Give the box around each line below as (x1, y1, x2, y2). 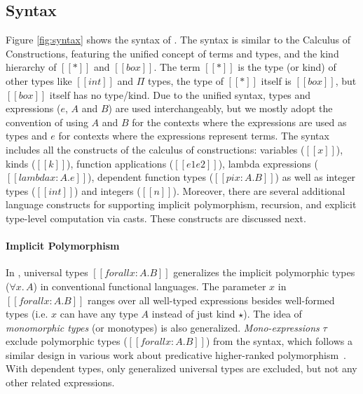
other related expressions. (6, 375, 115, 390)
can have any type (60, 306, 138, 321)
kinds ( (6, 156, 36, 170)
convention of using (6, 114, 88, 129)
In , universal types (6, 265, 88, 280)
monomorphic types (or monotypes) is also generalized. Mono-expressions (6, 320, 320, 334)
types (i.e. (6, 306, 48, 321)
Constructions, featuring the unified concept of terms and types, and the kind (6, 46, 339, 60)
